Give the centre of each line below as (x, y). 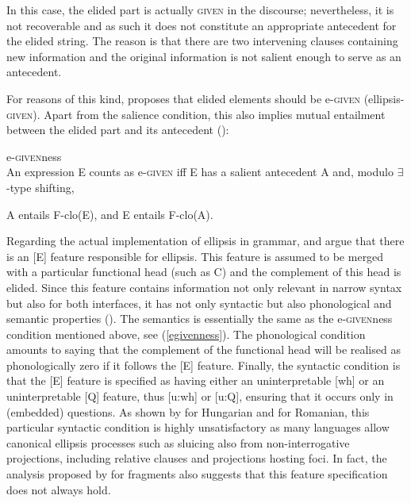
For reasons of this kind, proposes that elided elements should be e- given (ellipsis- (205, 98)
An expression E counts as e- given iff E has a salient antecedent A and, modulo (200, 172)
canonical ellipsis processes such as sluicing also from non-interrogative (178, 442)
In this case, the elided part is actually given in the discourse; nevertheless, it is (200, 10)
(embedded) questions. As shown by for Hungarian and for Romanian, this (188, 411)
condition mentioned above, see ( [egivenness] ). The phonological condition (186, 334)
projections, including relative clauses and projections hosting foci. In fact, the (197, 458)
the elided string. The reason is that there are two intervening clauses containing (202, 41)
